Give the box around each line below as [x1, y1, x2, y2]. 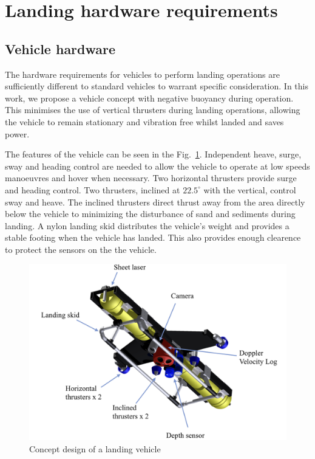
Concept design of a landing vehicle [29, 442, 161, 455]
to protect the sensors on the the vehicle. [5, 243, 157, 255]
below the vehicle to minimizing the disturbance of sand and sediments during [5, 207, 296, 220]
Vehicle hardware [5, 39, 116, 58]
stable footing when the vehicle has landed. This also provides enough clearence [5, 231, 301, 244]
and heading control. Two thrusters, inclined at [5, 183, 180, 196]
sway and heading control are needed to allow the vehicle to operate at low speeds [5, 159, 310, 172]
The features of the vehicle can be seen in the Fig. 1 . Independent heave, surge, [5, 148, 302, 160]
